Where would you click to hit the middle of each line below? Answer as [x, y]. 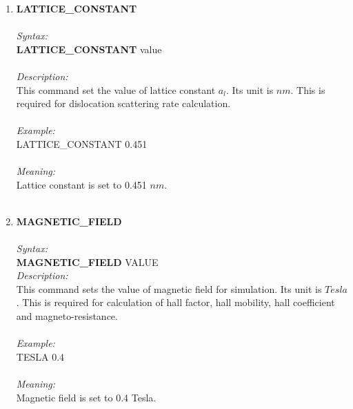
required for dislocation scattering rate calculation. [123, 103]
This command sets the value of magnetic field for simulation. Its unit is [169, 288]
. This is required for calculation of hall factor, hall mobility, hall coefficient [175, 302]
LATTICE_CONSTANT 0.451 [82, 143]
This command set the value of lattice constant [116, 89]
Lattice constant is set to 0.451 [81, 184]
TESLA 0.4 [40, 356]
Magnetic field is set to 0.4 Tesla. [86, 397]
